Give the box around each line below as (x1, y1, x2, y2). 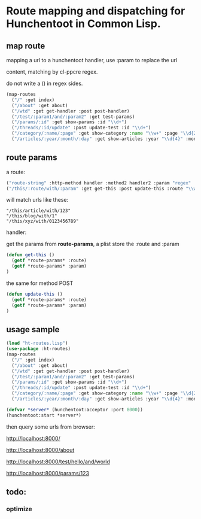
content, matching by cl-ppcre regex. (6, 68, 98, 75)
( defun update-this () (6, 291, 63, 297)
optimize (6, 505, 32, 513)
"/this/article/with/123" (6, 208, 71, 214)
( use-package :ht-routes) (6, 346, 71, 352)
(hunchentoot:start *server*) (6, 412, 82, 418)
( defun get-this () (6, 252, 55, 258)
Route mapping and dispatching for (6, 4, 185, 18)
